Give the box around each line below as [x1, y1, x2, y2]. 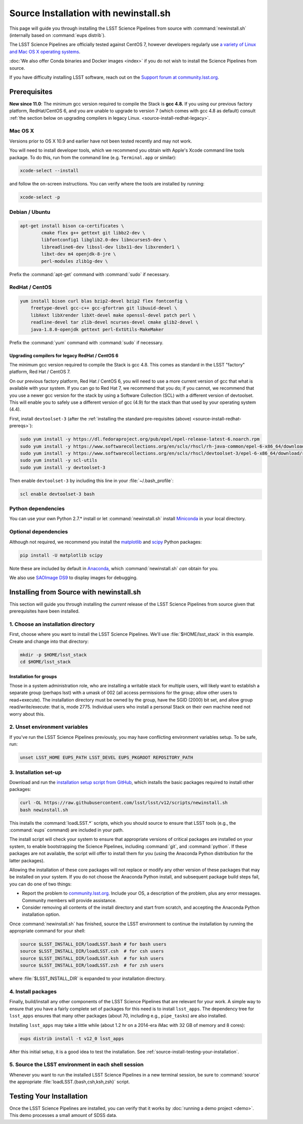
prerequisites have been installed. [9, 608, 80, 614]
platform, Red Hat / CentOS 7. [9, 369, 71, 375]
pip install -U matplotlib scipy [20, 552, 103, 558]
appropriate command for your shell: [9, 928, 86, 934]
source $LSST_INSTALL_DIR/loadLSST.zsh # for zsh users [20, 963, 164, 968]
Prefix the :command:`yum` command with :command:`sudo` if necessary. [9, 339, 164, 346]
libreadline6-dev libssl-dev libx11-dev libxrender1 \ [41, 244, 180, 250]
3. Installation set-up [9, 769, 62, 776]
